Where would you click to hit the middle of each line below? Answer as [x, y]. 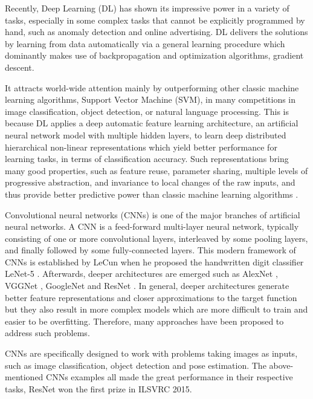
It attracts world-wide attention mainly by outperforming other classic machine [152, 87]
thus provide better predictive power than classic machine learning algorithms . [152, 194]
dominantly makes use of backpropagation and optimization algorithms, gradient [154, 55]
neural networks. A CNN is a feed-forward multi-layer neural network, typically [152, 226]
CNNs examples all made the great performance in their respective [169, 377]
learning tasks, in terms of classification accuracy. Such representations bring [147, 159]
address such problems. [47, 333]
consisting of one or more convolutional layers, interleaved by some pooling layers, [156, 238]
